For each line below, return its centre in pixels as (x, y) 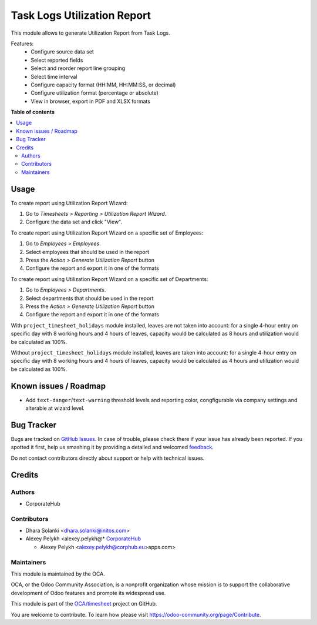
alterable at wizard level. (55, 408)
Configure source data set (62, 52)
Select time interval (54, 76)
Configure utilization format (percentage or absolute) (95, 93)
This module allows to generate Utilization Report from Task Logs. (90, 33)
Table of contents (33, 112)
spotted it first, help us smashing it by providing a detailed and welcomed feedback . (112, 447)
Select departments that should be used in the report (90, 298)
